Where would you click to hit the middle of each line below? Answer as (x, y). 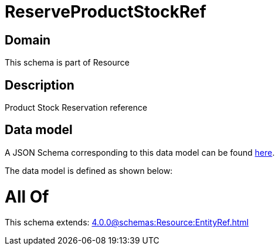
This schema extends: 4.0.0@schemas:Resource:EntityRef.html (127, 222)
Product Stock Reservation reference (76, 108)
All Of (27, 196)
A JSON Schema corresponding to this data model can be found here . (140, 152)
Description (40, 85)
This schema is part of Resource (67, 63)
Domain (28, 40)
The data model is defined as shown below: (89, 170)
